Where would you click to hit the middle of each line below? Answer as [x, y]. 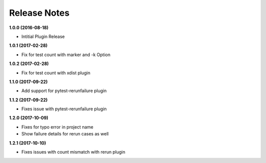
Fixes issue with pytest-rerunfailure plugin [64, 109]
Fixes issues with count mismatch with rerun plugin [73, 152]
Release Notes [39, 13]
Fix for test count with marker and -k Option [66, 55]
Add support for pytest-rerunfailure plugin [64, 91]
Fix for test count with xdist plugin [56, 73]
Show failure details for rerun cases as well [65, 134]
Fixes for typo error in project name [57, 127]
